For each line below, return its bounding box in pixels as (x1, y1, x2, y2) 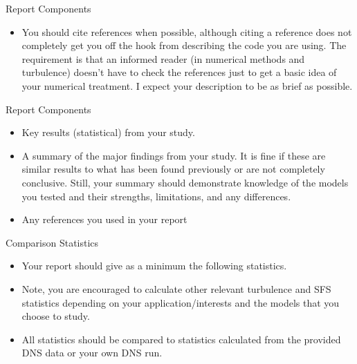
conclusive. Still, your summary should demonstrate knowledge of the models (21, 175, 349, 189)
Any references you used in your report (21, 212, 187, 227)
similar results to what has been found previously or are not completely (21, 162, 325, 176)
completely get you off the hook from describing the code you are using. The (21, 38, 347, 52)
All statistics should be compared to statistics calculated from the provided (21, 332, 341, 346)
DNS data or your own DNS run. (21, 345, 163, 360)
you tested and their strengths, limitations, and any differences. (21, 189, 291, 203)
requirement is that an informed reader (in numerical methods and (21, 51, 305, 66)
